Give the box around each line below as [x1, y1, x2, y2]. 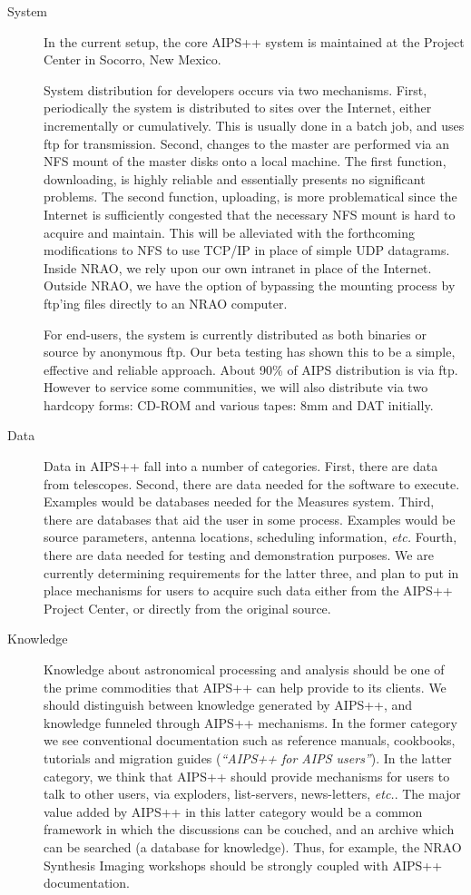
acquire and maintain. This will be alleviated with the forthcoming [44, 222, 415, 241]
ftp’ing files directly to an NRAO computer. [44, 293, 288, 312]
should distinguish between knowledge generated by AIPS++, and [44, 695, 413, 714]
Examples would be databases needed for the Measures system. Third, [44, 492, 435, 511]
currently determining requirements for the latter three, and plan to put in [44, 563, 459, 582]
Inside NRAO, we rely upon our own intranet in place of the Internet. [44, 258, 432, 277]
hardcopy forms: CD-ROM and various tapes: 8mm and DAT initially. [44, 395, 434, 414]
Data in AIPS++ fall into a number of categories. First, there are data [44, 457, 438, 476]
